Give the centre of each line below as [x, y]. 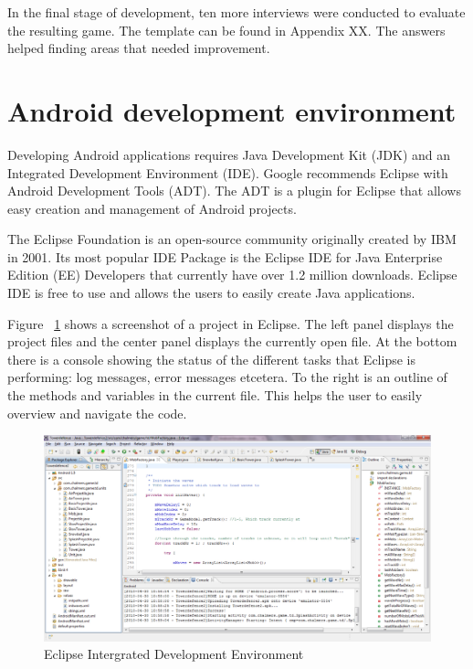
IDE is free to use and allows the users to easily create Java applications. [211, 293]
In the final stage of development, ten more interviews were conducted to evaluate [236, 12]
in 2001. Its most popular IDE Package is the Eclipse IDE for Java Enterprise [225, 256]
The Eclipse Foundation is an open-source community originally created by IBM [232, 239]
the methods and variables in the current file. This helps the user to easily [215, 395]
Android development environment [232, 110]
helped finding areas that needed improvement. [139, 48]
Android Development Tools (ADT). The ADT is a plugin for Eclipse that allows [234, 191]
